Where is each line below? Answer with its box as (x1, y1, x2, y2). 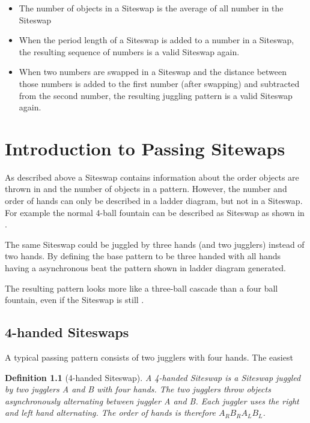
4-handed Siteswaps (5, 323, 129, 341)
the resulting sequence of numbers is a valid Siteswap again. (19, 45, 240, 58)
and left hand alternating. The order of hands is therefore (5, 406, 216, 419)
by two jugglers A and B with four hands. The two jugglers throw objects (5, 383, 271, 395)
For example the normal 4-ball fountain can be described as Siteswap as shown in (5, 206, 305, 218)
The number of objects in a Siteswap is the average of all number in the (19, 2, 284, 14)
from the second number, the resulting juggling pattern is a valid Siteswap (19, 89, 293, 101)
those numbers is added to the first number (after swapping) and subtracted (19, 77, 300, 89)
